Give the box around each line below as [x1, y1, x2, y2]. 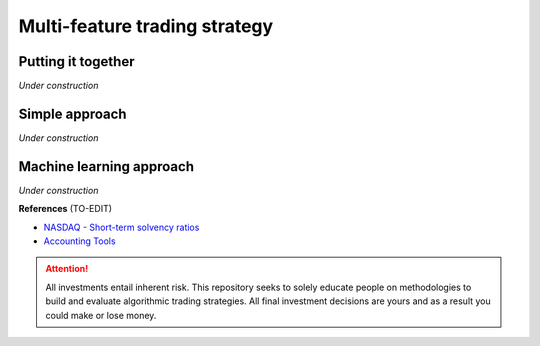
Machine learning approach [18, 158, 195, 175]
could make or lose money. [45, 309, 157, 321]
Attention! [45, 263, 89, 275]
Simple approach [18, 105, 127, 122]
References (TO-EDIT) [18, 203, 113, 215]
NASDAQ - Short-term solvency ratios [43, 221, 200, 233]
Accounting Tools [43, 235, 116, 247]
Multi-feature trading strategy [18, 15, 274, 37]
